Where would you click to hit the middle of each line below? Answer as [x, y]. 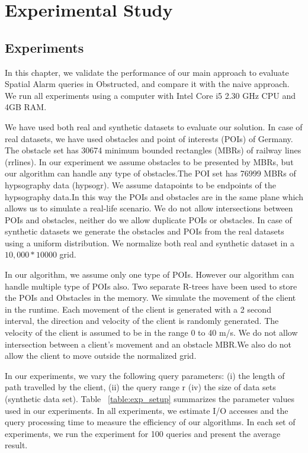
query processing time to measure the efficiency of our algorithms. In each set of [150, 422]
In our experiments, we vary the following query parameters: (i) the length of [145, 375]
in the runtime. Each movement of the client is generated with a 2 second [138, 309]
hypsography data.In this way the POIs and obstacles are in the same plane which [154, 196]
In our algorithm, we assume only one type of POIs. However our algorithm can [150, 274]
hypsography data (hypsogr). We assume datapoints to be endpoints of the [140, 184]
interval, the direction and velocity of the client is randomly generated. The [142, 321]
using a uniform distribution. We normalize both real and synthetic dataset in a [150, 242]
